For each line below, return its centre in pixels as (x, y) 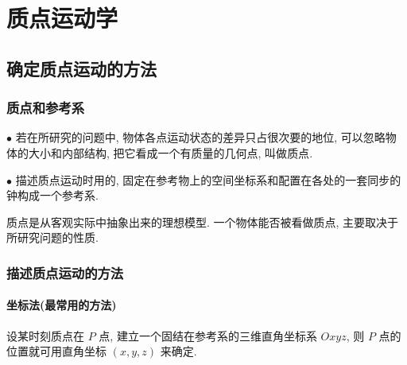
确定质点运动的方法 (81, 68)
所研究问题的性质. (52, 237)
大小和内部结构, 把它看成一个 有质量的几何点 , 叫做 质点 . (171, 152)
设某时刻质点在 (45, 335)
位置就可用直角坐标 (56, 351)
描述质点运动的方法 (65, 272)
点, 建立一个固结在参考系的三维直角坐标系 (208, 335)
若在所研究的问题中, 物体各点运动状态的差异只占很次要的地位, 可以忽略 (200, 137)
